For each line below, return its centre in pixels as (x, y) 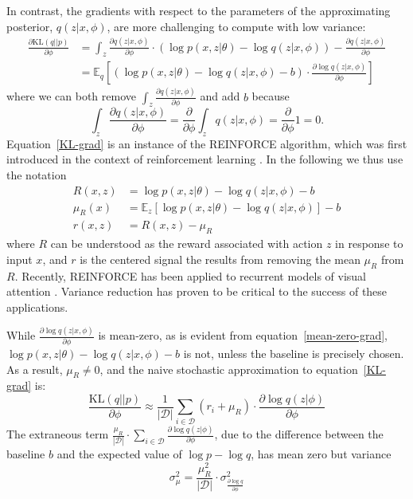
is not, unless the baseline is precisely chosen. (294, 353)
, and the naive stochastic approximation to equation (229, 369)
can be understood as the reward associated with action (187, 244)
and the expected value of (119, 454)
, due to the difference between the (299, 434)
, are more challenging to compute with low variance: (236, 26)
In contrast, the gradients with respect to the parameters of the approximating (199, 10)
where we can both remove (71, 96)
